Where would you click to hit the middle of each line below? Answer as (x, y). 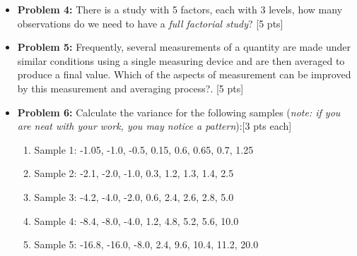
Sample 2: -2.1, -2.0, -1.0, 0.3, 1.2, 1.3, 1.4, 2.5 (134, 173)
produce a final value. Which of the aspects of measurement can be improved (184, 74)
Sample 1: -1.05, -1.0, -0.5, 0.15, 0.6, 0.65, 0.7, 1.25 (144, 149)
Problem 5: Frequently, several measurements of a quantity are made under (184, 47)
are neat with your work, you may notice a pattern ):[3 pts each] (154, 126)
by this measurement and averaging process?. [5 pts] (130, 88)
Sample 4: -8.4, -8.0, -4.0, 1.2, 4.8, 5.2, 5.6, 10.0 (136, 220)
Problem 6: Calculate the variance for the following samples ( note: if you (179, 112)
